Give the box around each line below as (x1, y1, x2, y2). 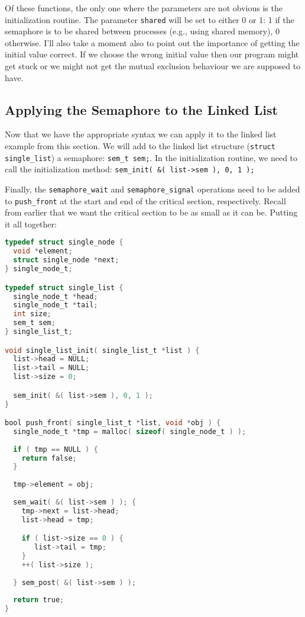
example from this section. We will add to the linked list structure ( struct (5, 140, 275, 152)
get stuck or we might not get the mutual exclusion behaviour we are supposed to (5, 60, 301, 72)
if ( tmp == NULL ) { (13, 445, 98, 454)
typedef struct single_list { (5, 283, 124, 292)
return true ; (13, 596, 64, 605)
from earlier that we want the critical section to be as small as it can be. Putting (5, 206, 298, 218)
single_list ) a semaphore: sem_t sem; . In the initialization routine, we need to (5, 151, 298, 163)
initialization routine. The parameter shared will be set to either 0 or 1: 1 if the (5, 13, 294, 25)
